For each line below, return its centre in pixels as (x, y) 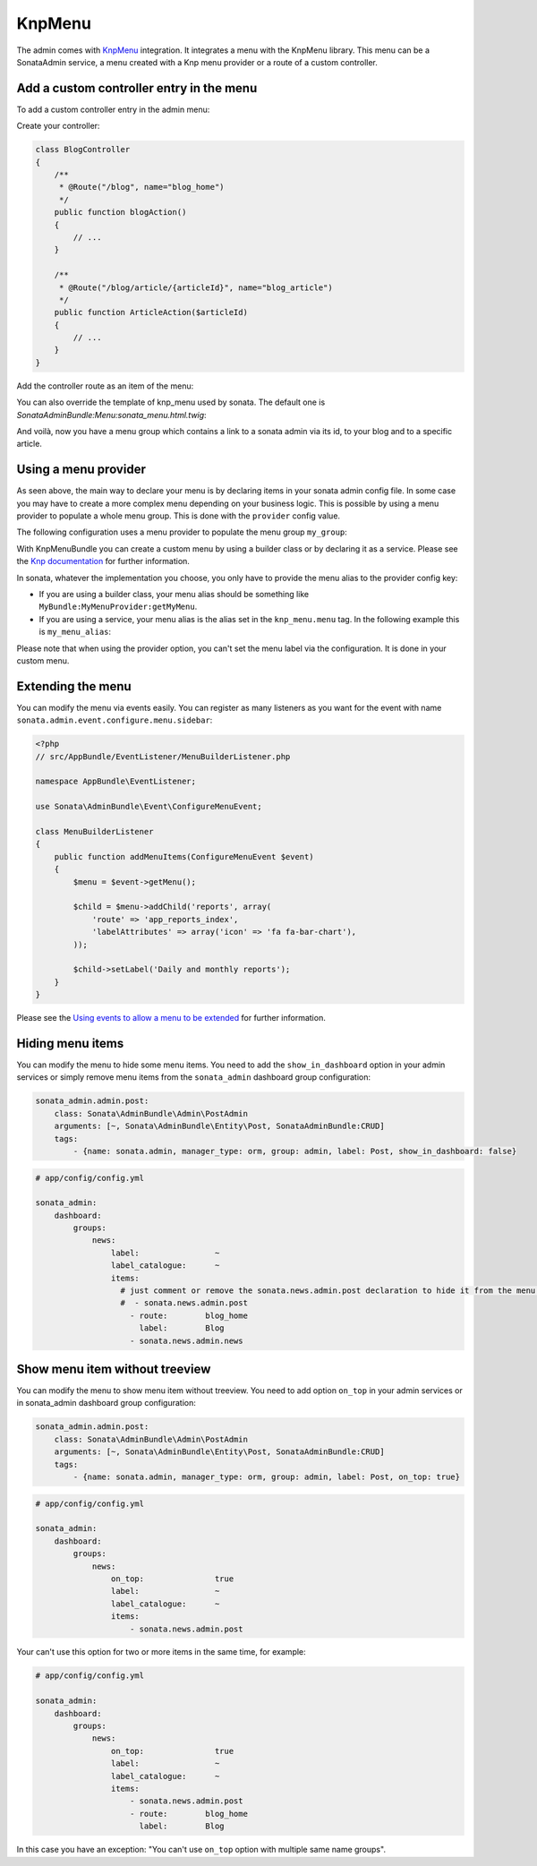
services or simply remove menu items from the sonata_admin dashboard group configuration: (194, 1077)
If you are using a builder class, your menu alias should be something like (174, 595)
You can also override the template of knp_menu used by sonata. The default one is (171, 402)
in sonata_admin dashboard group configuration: (107, 1403)
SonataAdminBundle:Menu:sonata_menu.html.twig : (111, 415)
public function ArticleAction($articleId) (151, 312)
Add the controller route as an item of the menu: (105, 386)
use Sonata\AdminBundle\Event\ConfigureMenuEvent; (149, 807)
